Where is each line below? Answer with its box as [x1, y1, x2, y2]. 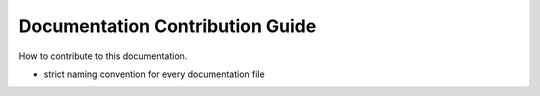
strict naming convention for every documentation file [43, 68, 265, 80]
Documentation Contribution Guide [18, 15, 317, 37]
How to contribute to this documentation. [18, 50, 188, 62]
